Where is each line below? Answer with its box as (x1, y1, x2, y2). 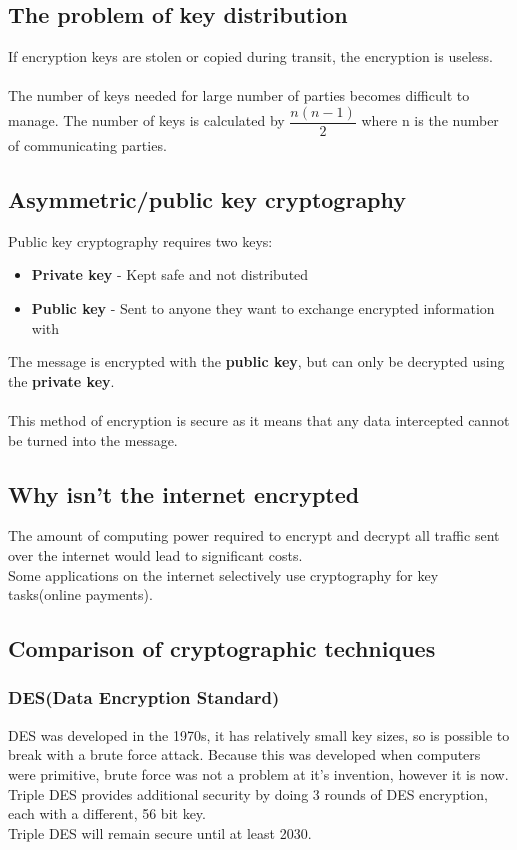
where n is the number (361, 110, 499, 131)
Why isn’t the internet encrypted (8, 478, 360, 509)
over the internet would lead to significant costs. (8, 544, 303, 565)
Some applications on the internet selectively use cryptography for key (8, 564, 439, 585)
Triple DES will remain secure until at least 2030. (8, 822, 312, 843)
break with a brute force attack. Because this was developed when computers (8, 744, 481, 765)
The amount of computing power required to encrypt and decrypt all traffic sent (8, 525, 500, 546)
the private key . (8, 370, 115, 391)
